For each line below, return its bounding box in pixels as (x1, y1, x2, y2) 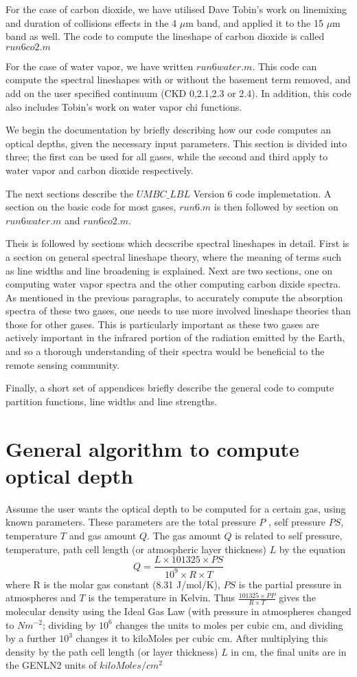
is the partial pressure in (238, 577, 342, 591)
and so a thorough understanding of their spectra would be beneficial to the (5, 344, 325, 358)
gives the (279, 590, 316, 605)
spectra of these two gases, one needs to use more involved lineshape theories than (5, 303, 352, 318)
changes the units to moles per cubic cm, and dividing (115, 617, 343, 632)
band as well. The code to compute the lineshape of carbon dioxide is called (5, 29, 325, 43)
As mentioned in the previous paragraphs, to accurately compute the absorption (5, 290, 343, 304)
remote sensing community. (5, 357, 119, 372)
